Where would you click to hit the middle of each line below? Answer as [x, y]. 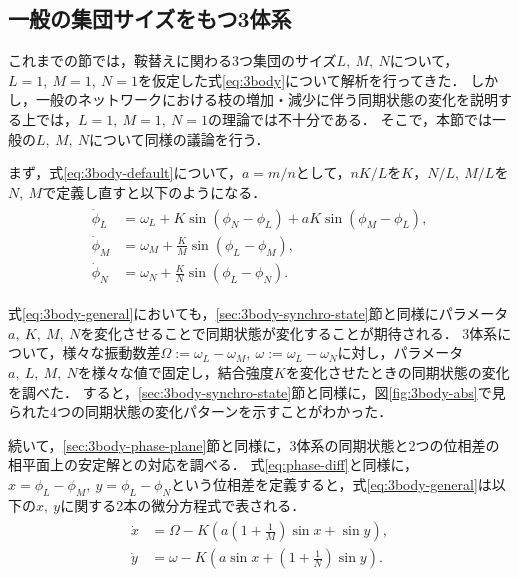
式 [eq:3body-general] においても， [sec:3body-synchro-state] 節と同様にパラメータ [258, 313]
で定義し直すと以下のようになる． [154, 191]
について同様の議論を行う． [179, 138]
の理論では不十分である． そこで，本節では [350, 118]
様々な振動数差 [111, 352]
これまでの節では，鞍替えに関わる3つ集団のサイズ [172, 60]
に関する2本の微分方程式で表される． [183, 504]
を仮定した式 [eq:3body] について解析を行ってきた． [302, 79]
